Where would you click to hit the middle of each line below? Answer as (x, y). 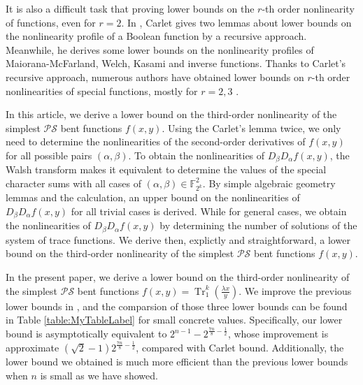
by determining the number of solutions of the (258, 225)
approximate (33, 348)
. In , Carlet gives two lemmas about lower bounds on (236, 22)
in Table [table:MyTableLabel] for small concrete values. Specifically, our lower (174, 320)
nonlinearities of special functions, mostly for (102, 90)
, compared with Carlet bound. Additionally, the (240, 348)
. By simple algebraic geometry (269, 183)
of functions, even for (51, 22)
